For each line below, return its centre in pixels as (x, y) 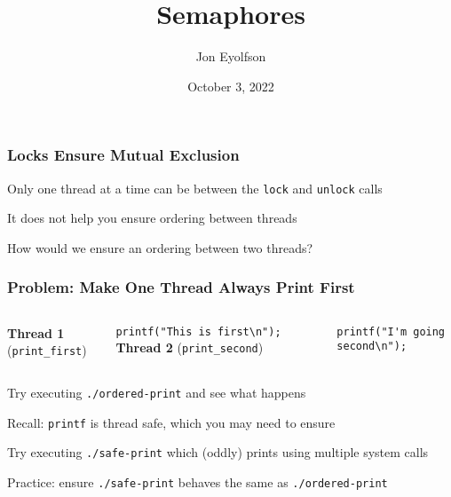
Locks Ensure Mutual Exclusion (123, 155)
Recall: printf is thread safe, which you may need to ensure (171, 422)
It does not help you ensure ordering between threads (152, 218)
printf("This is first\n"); (198, 331)
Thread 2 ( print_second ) (190, 347)
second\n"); (372, 347)
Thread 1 (36, 332)
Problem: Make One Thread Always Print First (181, 287)
